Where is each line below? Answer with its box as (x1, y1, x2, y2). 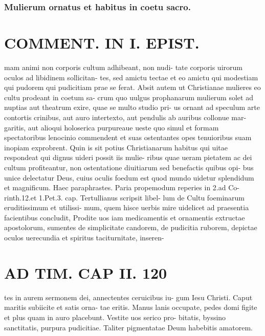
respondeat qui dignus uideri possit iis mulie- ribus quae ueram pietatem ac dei (4, 152, 252, 163)
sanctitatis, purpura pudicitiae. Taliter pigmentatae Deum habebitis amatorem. (4, 322, 253, 332)
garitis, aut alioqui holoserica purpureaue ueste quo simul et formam (4, 122, 219, 132)
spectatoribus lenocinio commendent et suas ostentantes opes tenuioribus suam (4, 132, 252, 143)
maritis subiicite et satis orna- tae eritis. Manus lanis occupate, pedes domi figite (4, 302, 257, 312)
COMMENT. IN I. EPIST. (4, 32, 200, 53)
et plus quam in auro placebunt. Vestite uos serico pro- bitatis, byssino (4, 311, 226, 322)
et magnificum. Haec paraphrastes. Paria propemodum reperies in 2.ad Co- (4, 182, 239, 193)
